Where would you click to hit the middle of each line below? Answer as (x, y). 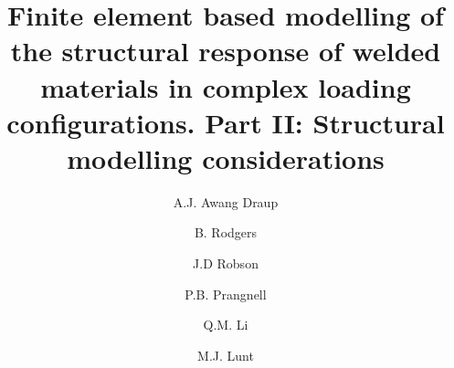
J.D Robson (226, 263)
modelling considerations (226, 158)
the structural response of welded (226, 51)
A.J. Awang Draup (226, 201)
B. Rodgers (226, 232)
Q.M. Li (226, 325)
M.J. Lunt (226, 355)
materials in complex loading (226, 86)
